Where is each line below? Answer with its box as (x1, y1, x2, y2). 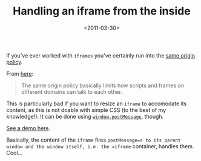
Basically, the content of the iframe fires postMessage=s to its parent (6, 136, 181, 143)
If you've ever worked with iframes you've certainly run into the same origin (6, 51, 196, 59)
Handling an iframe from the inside (13, 4, 191, 18)
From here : (6, 70, 34, 77)
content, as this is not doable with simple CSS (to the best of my (6, 106, 166, 113)
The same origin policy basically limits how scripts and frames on (21, 82, 185, 89)
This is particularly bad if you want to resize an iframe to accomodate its (6, 100, 187, 107)
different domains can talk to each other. (21, 88, 123, 95)
